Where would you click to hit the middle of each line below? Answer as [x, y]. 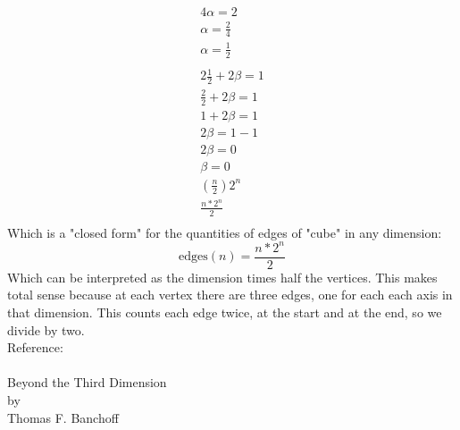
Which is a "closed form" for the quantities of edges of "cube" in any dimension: [225, 232]
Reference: [35, 347]
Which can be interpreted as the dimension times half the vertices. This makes [222, 277]
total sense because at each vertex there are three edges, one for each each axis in [230, 295]
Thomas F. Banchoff [63, 417]
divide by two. [46, 329]
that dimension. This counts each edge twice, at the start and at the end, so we [225, 312]
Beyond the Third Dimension [87, 382]
